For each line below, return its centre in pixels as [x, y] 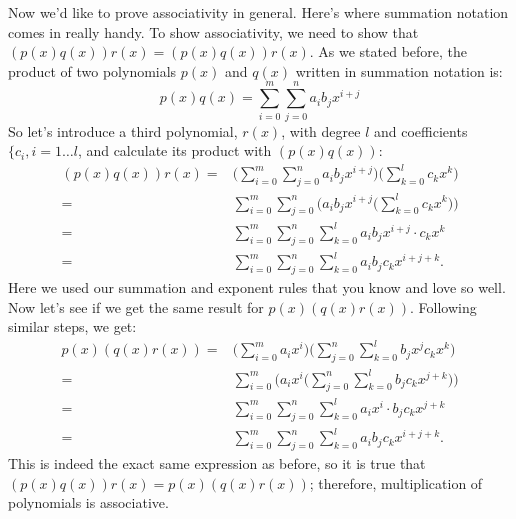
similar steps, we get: [72, 326]
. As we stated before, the [388, 51]
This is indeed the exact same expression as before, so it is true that [217, 463]
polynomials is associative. [88, 502]
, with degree [321, 130]
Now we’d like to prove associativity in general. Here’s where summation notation [258, 12]
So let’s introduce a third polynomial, [123, 130]
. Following [443, 306]
